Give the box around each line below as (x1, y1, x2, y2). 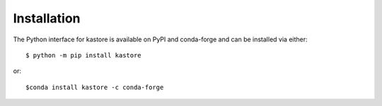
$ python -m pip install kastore (25, 51, 141, 59)
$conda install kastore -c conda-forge (25, 83, 164, 91)
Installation (13, 11, 81, 26)
